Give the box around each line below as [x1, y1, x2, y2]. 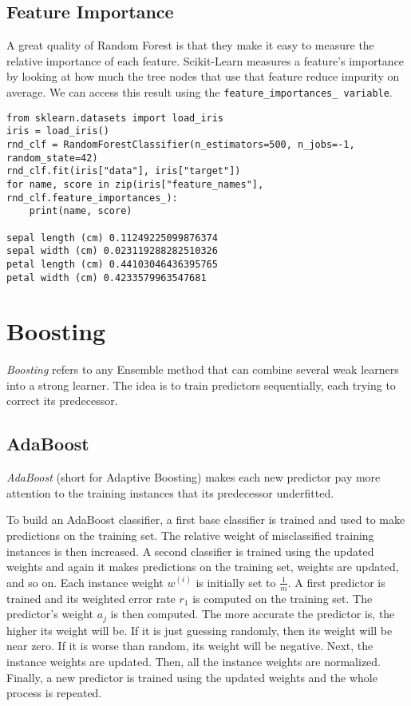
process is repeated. [6, 684, 102, 701]
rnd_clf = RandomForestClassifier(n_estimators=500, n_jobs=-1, [6, 138, 355, 150]
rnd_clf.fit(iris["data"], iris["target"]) [6, 165, 241, 177]
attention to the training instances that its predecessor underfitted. [6, 484, 334, 501]
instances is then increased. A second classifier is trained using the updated [6, 542, 374, 559]
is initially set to [196, 573, 276, 590]
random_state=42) [6, 152, 98, 164]
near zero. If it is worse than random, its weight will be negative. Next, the [6, 637, 373, 654]
